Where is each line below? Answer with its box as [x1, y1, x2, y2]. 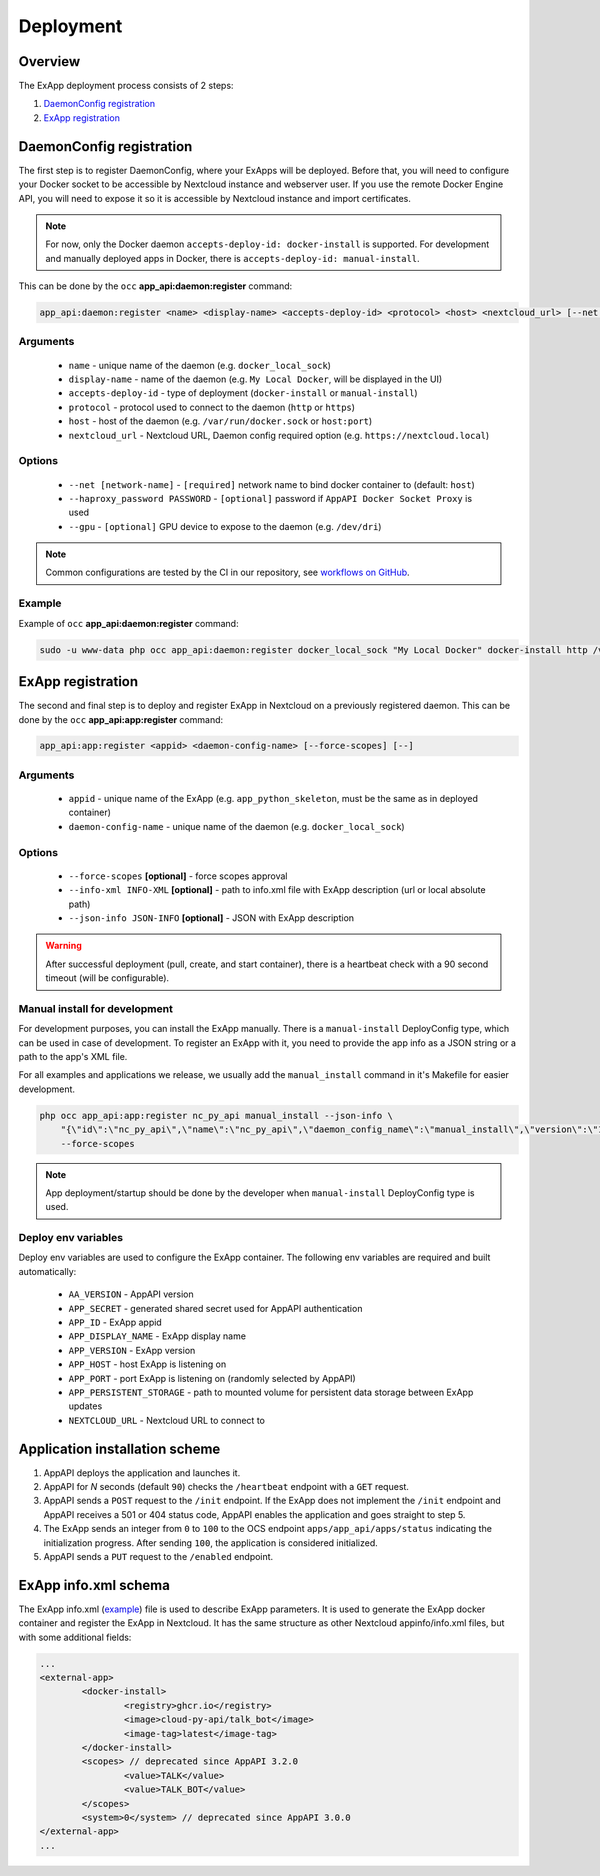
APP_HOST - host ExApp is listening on [68, 1358, 227, 1370]
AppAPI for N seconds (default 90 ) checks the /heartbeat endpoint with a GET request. [43, 1481, 410, 1493]
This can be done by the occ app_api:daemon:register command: [18, 280, 293, 292]
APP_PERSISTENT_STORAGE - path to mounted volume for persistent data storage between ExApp [68, 1386, 474, 1398]
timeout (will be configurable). [45, 972, 170, 984]
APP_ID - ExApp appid [68, 1316, 162, 1329]
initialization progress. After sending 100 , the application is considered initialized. [43, 1536, 379, 1549]
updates [68, 1400, 103, 1412]
